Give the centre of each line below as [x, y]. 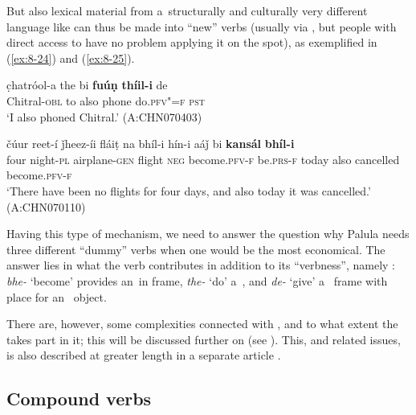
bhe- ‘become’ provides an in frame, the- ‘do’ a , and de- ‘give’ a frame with [197, 280]
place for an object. [57, 296]
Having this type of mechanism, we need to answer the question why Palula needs [208, 234]
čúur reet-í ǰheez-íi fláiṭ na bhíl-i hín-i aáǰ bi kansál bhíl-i [151, 144]
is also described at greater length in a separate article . [144, 355]
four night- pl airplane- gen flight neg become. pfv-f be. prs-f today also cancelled [203, 159]
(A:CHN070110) [46, 206]
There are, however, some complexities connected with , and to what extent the [202, 324]
